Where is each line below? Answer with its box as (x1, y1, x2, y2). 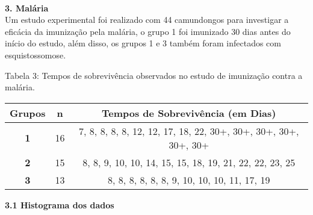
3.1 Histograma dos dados (5, 198, 114, 211)
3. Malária (5, 1, 49, 14)
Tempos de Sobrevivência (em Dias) (102, 105, 276, 120)
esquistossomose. (5, 48, 66, 61)
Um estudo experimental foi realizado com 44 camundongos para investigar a (5, 13, 289, 26)
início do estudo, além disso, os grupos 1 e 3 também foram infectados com (5, 37, 281, 49)
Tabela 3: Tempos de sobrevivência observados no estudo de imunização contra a (5, 69, 303, 81)
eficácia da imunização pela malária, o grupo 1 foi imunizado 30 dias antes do (5, 25, 291, 37)
